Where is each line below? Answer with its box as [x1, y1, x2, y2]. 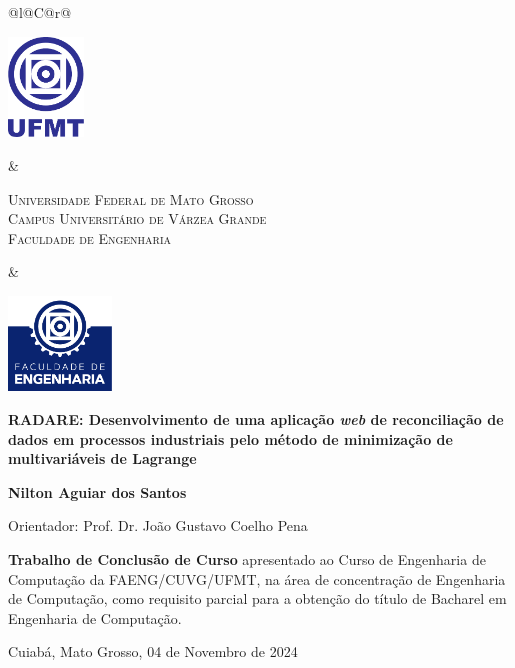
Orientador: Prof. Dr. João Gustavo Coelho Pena [8, 515, 308, 536]
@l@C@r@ [8, 2, 72, 22]
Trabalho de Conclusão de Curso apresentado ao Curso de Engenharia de [8, 548, 486, 569]
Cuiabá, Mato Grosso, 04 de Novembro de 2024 [8, 641, 298, 662]
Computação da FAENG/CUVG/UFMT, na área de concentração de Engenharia [8, 568, 506, 589]
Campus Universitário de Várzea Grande [8, 208, 267, 229]
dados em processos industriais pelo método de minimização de [8, 428, 453, 449]
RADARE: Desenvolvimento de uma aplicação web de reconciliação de [8, 408, 504, 429]
